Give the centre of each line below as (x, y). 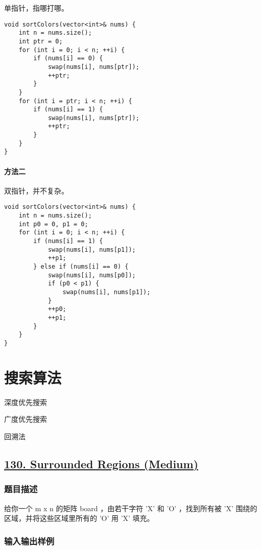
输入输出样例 (29, 541)
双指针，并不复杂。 (36, 190)
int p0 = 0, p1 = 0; (53, 224)
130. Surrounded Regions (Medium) (101, 463)
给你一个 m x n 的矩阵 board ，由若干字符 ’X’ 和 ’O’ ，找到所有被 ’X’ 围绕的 (131, 508)
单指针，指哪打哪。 (36, 8)
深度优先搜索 (26, 402)
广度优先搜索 (26, 419)
